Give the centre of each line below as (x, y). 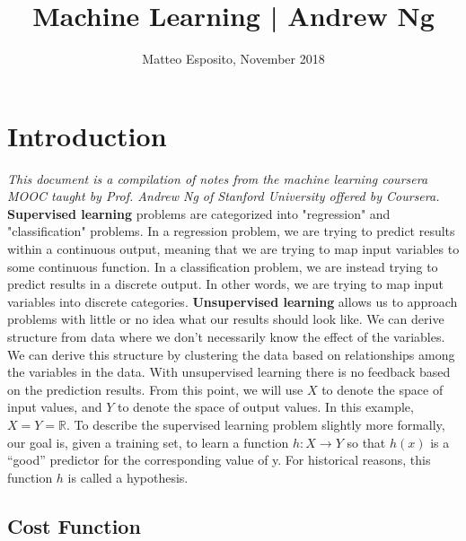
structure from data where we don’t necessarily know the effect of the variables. (226, 336)
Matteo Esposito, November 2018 (233, 59)
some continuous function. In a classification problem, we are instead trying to (223, 266)
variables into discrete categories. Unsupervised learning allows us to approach (233, 301)
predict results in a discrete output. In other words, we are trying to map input (225, 284)
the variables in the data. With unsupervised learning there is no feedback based (229, 372)
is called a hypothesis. (128, 477)
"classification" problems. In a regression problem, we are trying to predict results (231, 231)
